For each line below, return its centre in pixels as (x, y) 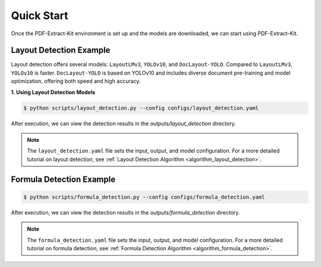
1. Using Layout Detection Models (53, 92)
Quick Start (40, 15)
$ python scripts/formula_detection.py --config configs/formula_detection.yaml (144, 197)
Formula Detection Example (63, 179)
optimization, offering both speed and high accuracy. (76, 81)
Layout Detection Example (61, 50)
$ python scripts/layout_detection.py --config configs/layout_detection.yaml (141, 108)
